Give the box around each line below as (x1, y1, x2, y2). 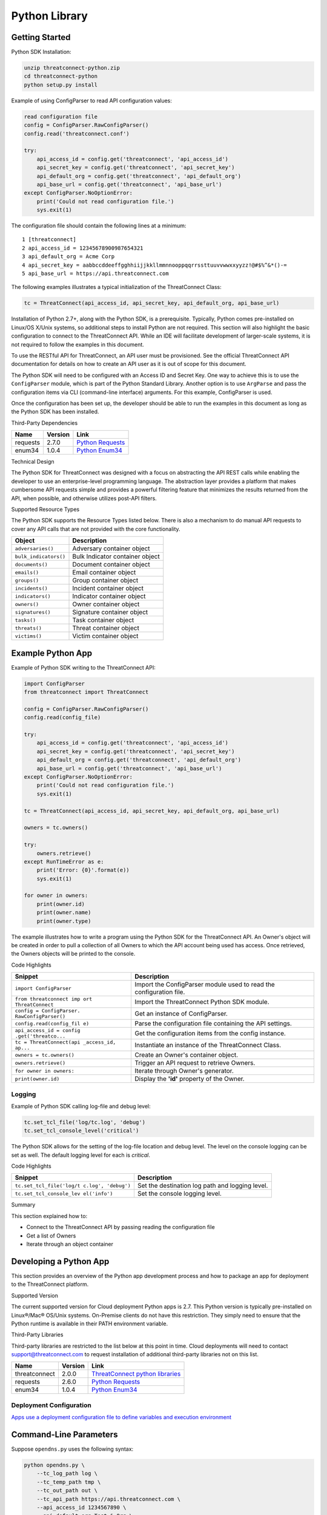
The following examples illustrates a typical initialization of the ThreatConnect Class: (11, 284, 222, 291)
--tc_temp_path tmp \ (36, 1479, 101, 1485)
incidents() (15, 585, 48, 591)
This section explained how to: (11, 1212, 88, 1219)
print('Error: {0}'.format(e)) (36, 867, 130, 874)
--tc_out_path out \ (36, 1487, 98, 1494)
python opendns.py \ (24, 1462, 85, 1469)
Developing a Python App (11, 1256, 110, 1267)
